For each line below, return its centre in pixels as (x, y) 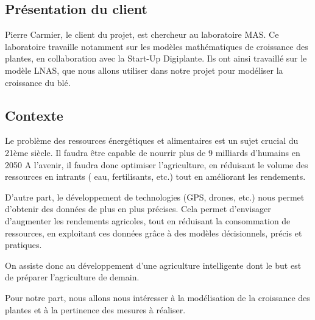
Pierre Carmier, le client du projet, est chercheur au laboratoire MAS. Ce (142, 34)
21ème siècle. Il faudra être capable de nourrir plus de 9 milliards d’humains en (153, 152)
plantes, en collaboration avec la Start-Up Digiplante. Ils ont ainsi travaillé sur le (156, 58)
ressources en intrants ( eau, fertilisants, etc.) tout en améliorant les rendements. (155, 176)
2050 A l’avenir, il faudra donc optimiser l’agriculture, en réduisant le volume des (157, 164)
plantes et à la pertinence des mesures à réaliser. (95, 309)
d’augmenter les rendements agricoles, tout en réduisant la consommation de (148, 220)
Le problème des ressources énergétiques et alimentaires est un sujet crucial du (152, 140)
